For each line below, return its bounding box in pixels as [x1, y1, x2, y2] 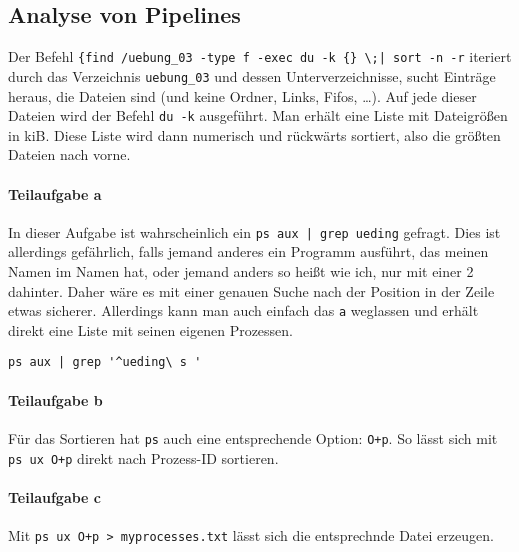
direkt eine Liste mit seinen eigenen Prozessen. [8, 319, 294, 340]
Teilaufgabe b [8, 389, 103, 410]
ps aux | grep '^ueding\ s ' [8, 355, 202, 370]
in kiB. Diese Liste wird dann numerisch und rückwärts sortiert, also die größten [8, 124, 501, 145]
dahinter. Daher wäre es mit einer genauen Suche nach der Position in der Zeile [8, 280, 495, 301]
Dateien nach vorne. [8, 144, 131, 165]
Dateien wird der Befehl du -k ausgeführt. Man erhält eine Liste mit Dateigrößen [8, 105, 508, 126]
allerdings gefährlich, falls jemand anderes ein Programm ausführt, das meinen [8, 241, 489, 262]
